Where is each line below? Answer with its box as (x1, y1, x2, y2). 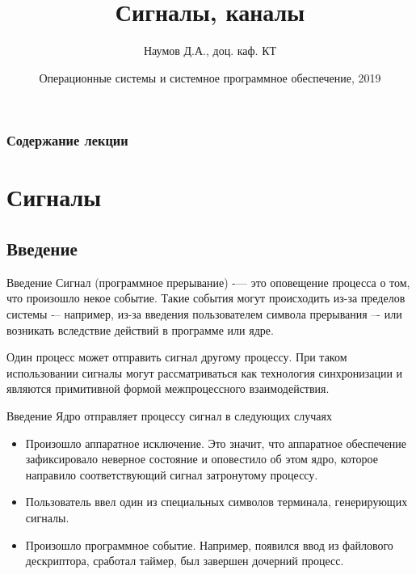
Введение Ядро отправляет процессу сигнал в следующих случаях (6, 407, 332, 424)
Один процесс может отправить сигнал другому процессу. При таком (6, 348, 347, 365)
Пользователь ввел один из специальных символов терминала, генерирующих (25, 493, 408, 510)
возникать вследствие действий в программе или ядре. (6, 321, 274, 338)
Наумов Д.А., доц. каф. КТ (143, 42, 277, 59)
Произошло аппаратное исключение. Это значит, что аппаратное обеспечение (25, 434, 407, 451)
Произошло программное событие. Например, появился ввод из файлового (25, 536, 393, 553)
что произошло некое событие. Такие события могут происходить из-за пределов (6, 289, 405, 306)
